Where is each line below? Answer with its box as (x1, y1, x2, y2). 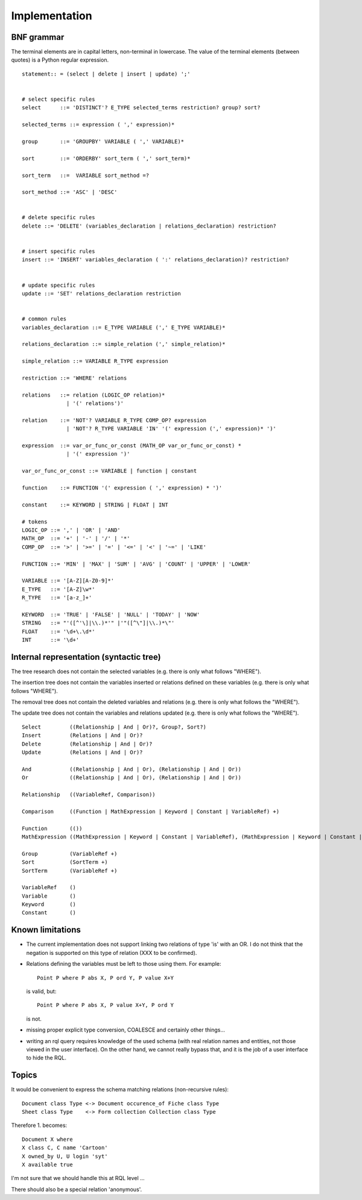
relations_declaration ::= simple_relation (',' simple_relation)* (22, 341, 226, 348)
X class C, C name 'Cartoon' (22, 1144, 108, 1151)
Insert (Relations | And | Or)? (22, 732, 143, 739)
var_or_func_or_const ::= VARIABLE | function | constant (22, 468, 197, 474)
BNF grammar (11, 32, 65, 42)
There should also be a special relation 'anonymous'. (11, 1186, 142, 1193)
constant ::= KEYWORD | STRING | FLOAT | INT (22, 501, 168, 508)
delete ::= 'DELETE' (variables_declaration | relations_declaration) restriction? (22, 222, 277, 229)
